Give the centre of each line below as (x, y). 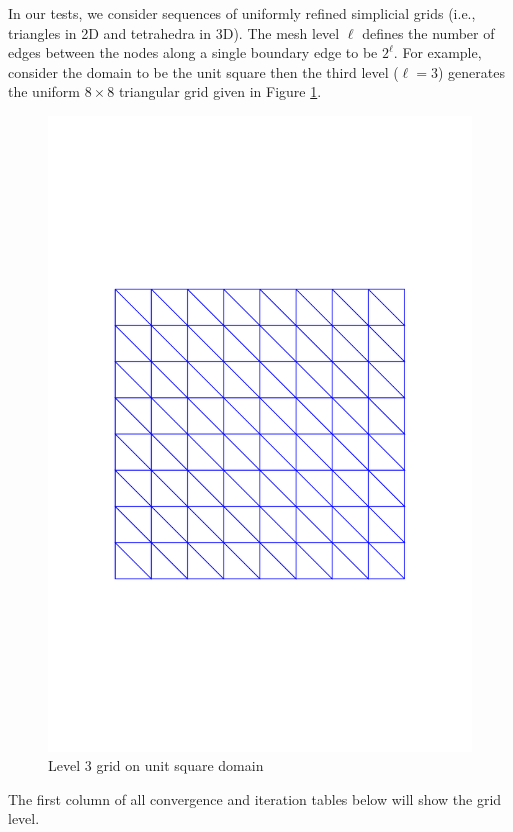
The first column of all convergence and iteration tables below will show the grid (255, 798)
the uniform (44, 91)
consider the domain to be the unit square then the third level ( (203, 71)
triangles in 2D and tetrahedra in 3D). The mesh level (174, 32)
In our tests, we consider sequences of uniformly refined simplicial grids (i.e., (242, 13)
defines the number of (428, 32)
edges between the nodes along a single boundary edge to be (193, 52)
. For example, (437, 52)
